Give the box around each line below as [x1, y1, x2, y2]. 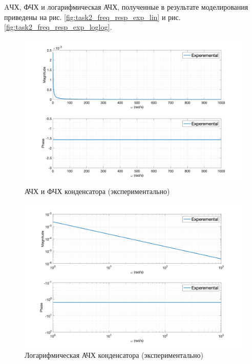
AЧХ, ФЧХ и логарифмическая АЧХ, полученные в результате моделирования [4, 2, 248, 12]
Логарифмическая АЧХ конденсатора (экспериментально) [25, 350, 203, 360]
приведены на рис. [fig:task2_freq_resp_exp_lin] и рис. [4, 11, 181, 22]
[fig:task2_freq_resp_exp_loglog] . [4, 22, 112, 32]
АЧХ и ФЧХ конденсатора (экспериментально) [25, 185, 170, 196]
